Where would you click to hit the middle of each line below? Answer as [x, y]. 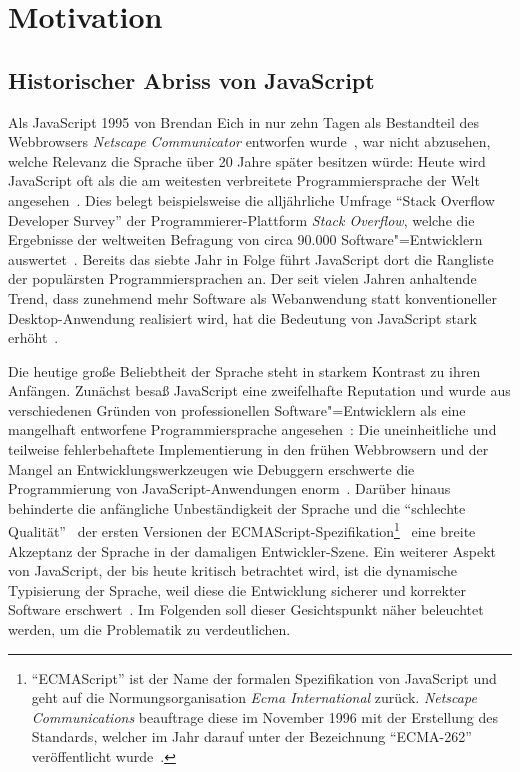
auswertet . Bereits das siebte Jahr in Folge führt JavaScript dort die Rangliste [251, 258]
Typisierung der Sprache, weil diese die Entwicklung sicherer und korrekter [237, 589]
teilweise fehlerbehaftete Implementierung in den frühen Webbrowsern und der [248, 449]
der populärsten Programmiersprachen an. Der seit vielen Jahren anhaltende [242, 278]
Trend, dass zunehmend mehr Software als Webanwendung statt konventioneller [252, 297]
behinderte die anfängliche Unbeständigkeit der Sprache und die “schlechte [237, 507]
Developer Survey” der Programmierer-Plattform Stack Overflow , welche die [241, 219]
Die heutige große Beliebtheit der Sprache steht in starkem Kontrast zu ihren [244, 370]
